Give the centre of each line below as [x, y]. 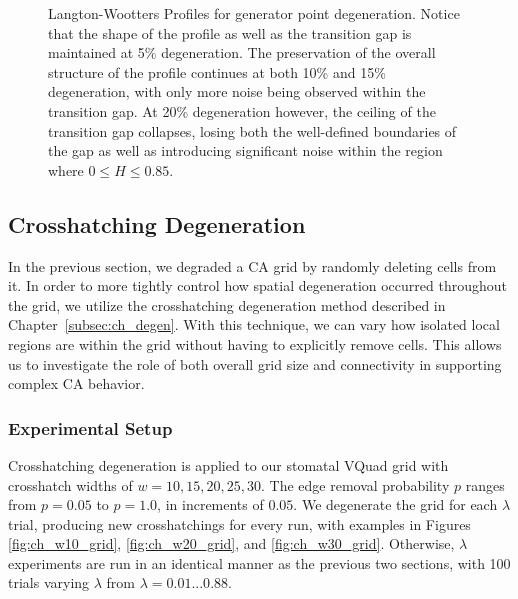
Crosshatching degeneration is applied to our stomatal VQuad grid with [228, 464]
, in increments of [210, 504]
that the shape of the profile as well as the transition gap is [230, 32]
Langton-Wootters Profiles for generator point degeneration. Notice [254, 13]
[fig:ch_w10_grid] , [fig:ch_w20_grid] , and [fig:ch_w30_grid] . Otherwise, [231, 543]
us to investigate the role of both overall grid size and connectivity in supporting [255, 363]
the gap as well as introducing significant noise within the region [245, 150]
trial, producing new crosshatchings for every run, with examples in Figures [239, 523]
